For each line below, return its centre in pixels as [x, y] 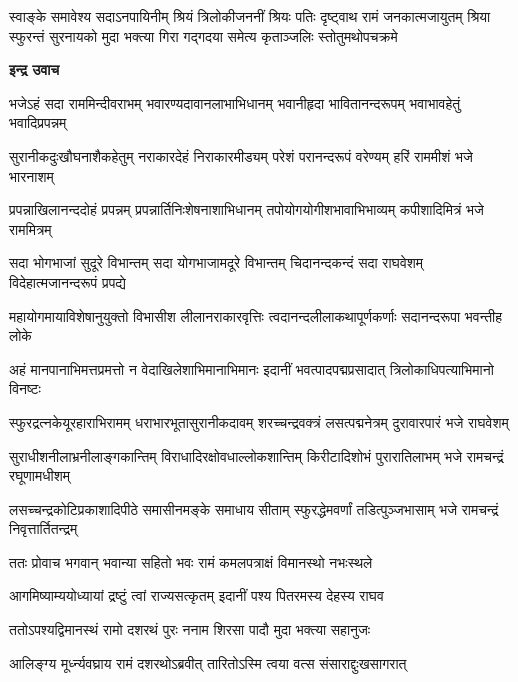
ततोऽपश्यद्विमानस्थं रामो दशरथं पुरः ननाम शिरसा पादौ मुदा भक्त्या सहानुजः [190, 629]
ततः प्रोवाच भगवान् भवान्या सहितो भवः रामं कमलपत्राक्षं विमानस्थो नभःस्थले [191, 561]
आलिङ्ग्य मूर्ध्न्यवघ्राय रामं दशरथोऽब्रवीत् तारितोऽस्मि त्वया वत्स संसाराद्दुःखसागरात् [208, 662]
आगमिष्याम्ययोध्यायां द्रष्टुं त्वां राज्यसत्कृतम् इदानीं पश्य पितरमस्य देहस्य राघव [196, 595]
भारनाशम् [31, 175]
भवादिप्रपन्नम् [38, 122]
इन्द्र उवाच [34, 69]
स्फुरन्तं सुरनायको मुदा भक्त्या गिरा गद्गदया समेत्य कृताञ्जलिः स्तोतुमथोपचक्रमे [203, 35]
